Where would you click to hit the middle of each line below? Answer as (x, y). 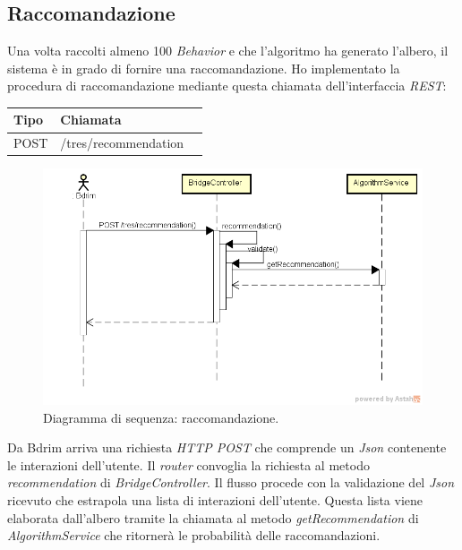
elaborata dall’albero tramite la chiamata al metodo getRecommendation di (213, 517)
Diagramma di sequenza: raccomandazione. (161, 417)
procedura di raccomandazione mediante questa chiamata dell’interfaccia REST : (227, 86)
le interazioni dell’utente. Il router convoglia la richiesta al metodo (188, 464)
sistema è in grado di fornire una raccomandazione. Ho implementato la (204, 68)
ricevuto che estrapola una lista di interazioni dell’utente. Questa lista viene (215, 499)
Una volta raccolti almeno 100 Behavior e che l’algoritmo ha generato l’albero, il (228, 51)
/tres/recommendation (122, 143)
